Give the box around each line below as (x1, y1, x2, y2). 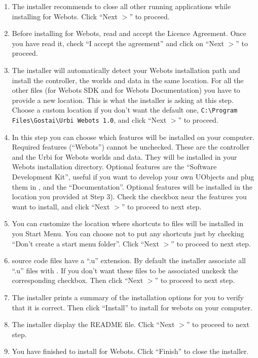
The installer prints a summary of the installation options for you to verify (12, 292, 244, 302)
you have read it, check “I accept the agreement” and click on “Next (12, 38, 224, 48)
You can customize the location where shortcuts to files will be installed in (12, 218, 244, 229)
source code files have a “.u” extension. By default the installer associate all (12, 255, 246, 266)
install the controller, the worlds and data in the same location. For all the (12, 75, 244, 85)
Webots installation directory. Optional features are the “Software (12, 161, 217, 172)
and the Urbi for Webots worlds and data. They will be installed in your (12, 151, 237, 162)
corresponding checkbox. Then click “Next (12, 275, 143, 285)
